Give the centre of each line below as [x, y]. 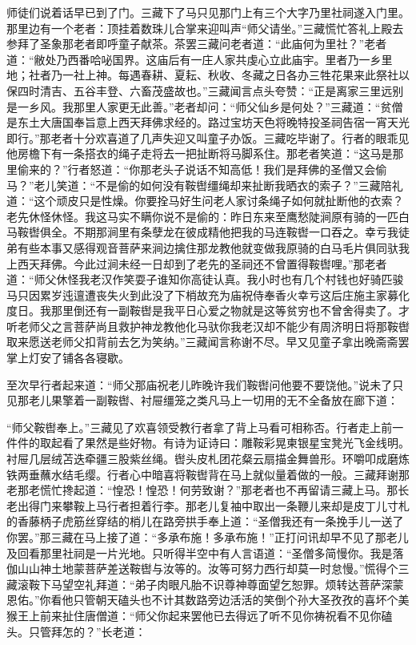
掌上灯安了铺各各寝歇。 [68, 358]
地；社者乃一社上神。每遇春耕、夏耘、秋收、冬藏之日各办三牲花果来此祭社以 [208, 75]
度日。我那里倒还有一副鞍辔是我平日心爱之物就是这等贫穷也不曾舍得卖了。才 [208, 310]
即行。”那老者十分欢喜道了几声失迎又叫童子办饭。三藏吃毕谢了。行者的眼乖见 [208, 137]
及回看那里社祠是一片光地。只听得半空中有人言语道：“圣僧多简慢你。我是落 [205, 552]
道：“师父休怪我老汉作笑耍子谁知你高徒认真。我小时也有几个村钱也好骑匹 [200, 279]
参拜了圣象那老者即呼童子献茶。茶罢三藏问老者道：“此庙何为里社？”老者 [197, 44]
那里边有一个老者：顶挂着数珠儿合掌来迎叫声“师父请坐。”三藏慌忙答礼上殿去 [205, 28]
